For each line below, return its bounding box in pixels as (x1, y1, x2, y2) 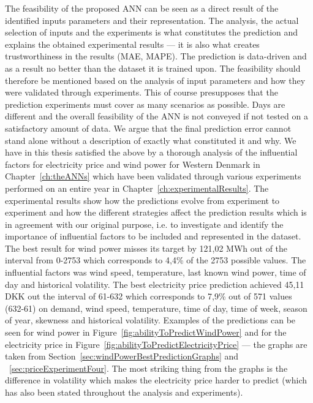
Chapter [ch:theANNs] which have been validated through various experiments (5, 170, 301, 183)
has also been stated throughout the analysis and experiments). (5, 386, 243, 398)
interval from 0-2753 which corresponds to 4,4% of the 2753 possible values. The (5, 254, 306, 266)
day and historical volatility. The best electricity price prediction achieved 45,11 (5, 277, 304, 290)
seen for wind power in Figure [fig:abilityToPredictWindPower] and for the (5, 326, 287, 339)
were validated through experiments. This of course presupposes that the (5, 86, 278, 99)
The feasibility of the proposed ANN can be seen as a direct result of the (5, 2, 279, 14)
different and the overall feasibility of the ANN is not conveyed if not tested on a (5, 110, 308, 122)
